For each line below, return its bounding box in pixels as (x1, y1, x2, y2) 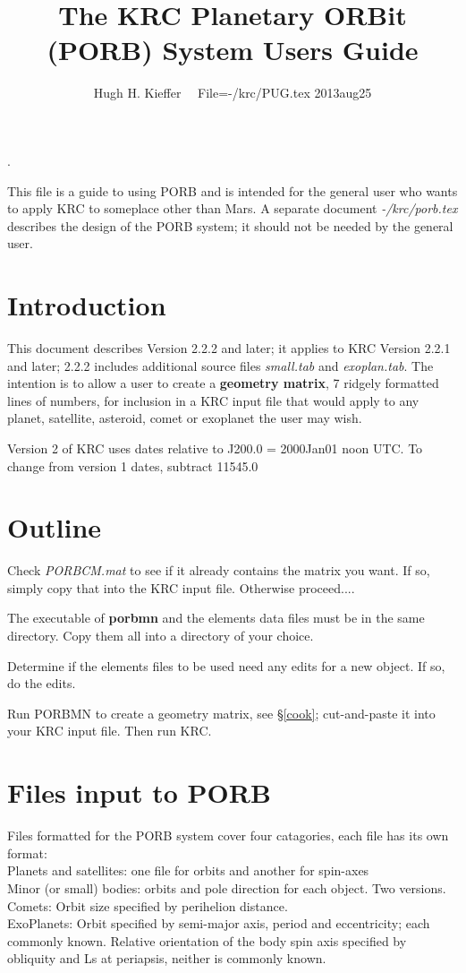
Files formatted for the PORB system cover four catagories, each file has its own (7, 826, 449, 845)
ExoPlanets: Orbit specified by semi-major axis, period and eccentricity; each (7, 914, 430, 933)
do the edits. (7, 674, 76, 693)
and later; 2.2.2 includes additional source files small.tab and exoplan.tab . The (7, 356, 434, 375)
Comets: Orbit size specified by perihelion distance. (7, 896, 288, 915)
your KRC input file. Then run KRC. (7, 721, 212, 740)
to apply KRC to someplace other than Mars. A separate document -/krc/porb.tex (7, 199, 458, 218)
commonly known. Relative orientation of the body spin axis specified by (7, 931, 407, 950)
